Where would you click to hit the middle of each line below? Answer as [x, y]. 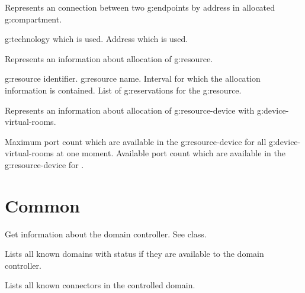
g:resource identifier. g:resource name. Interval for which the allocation [133, 78]
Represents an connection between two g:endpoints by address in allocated [140, 7]
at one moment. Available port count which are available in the [171, 153]
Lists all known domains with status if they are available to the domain [134, 254]
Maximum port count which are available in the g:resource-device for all [136, 141]
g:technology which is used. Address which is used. [97, 39]
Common [43, 205]
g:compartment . [33, 19]
